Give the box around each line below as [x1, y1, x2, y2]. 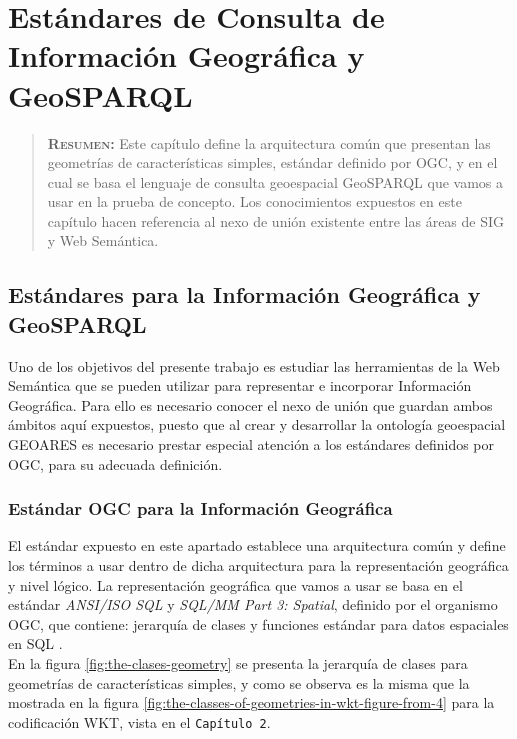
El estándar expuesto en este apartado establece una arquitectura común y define [8, 535, 506, 556]
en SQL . [8, 633, 63, 654]
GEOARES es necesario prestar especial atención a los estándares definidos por [8, 434, 495, 455]
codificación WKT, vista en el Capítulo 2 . [8, 711, 271, 732]
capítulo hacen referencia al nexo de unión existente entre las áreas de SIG [47, 210, 505, 231]
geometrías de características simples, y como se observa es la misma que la [8, 672, 470, 693]
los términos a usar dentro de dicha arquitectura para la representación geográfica [8, 555, 509, 576]
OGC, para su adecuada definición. [8, 453, 223, 474]
